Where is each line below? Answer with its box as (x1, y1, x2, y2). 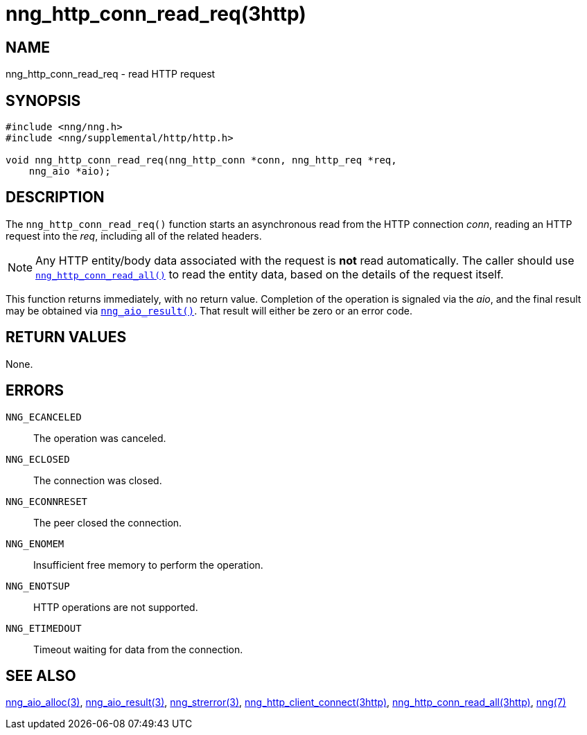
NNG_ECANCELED (6, 411, 82, 423)
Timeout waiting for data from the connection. (33, 643, 243, 655)
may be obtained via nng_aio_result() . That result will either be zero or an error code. (6, 304, 412, 317)
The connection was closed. (33, 474, 162, 486)
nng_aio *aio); (28, 166, 111, 177)
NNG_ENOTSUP (6, 580, 70, 592)
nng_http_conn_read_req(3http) (6, 2, 306, 26)
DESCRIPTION (6, 188, 105, 206)
